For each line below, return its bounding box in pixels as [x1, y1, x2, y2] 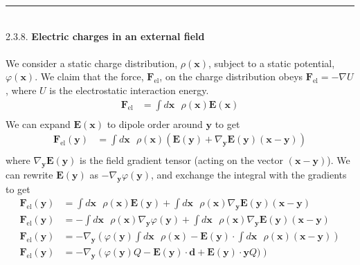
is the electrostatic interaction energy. [49, 82, 209, 97]
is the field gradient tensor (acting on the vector [80, 153, 283, 167]
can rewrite [6, 167, 53, 182]
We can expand [6, 116, 71, 131]
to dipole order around [107, 116, 203, 131]
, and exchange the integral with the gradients [151, 167, 347, 182]
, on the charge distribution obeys [159, 69, 303, 84]
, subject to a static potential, [208, 55, 335, 70]
